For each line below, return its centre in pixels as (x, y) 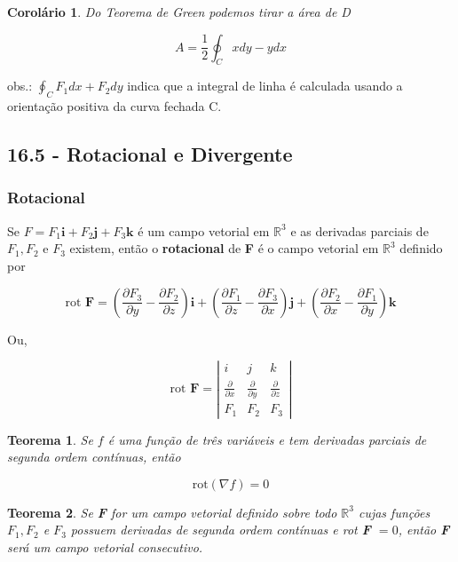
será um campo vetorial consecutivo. (105, 547)
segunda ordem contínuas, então (94, 457)
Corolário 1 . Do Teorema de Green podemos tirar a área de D (179, 12)
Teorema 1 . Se (50, 439)
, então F (424, 530)
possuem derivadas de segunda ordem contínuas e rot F (221, 530)
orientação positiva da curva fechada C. (114, 106)
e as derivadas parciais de (359, 230)
